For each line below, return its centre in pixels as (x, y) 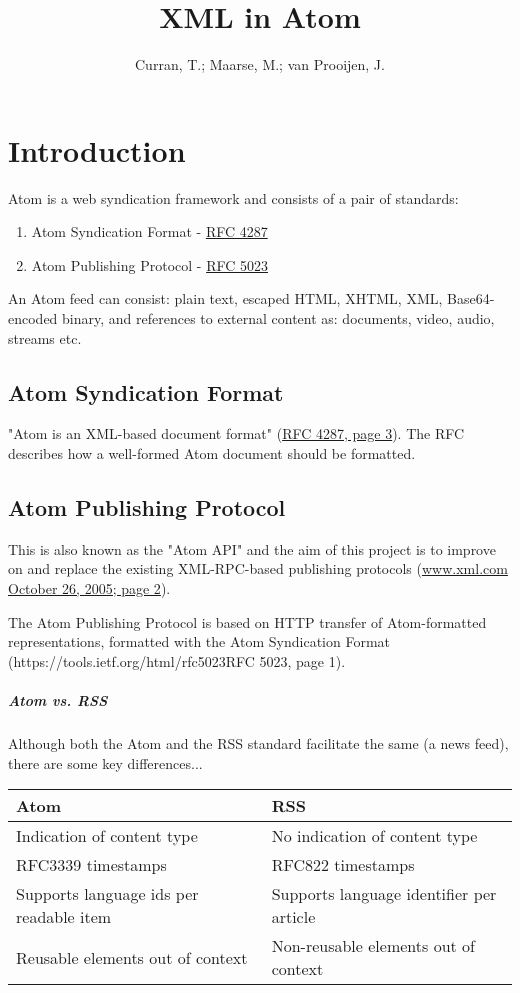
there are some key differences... (105, 762)
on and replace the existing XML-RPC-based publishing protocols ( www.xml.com (258, 568)
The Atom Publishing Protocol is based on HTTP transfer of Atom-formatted (247, 621)
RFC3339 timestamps (91, 865)
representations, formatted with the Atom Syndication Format (199, 641)
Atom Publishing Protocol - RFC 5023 (149, 264)
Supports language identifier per (384, 894)
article (293, 917)
